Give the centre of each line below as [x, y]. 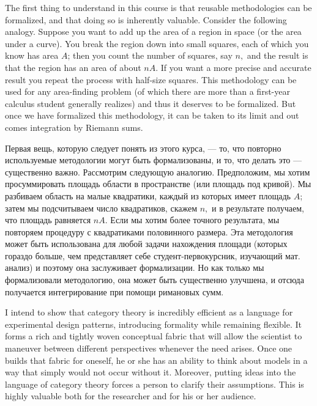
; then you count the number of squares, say [150, 55]
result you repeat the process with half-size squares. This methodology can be [151, 79]
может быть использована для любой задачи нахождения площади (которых [146, 244]
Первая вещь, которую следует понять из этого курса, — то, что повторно [143, 148]
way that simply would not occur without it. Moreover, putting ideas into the [151, 372]
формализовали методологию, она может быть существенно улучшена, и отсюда [155, 280]
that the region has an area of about [73, 67]
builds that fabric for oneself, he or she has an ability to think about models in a [156, 360]
